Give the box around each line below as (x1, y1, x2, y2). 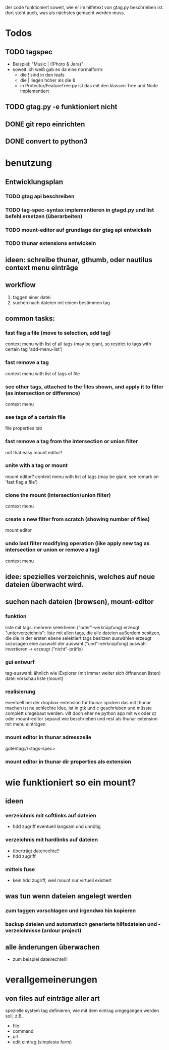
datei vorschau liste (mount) (5, 675, 64, 681)
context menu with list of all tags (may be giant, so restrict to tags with (5, 341, 151, 347)
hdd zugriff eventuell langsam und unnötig (12, 823, 101, 829)
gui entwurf (5, 659, 35, 666)
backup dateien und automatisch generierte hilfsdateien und (5, 921, 157, 928)
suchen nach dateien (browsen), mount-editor (5, 598, 154, 606)
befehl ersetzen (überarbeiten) (5, 212, 83, 220)
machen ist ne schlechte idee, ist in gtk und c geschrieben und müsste (5, 705, 152, 711)
